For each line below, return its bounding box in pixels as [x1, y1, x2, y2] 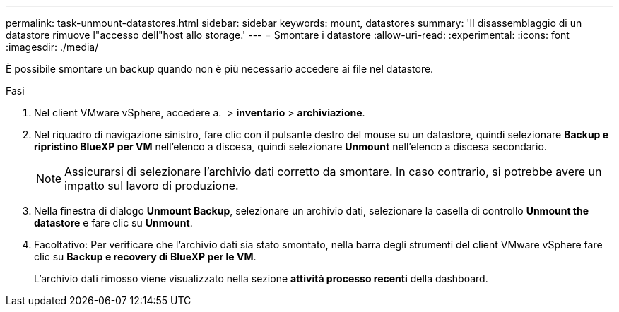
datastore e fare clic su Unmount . [34, 217, 193, 229]
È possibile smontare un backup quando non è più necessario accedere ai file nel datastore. [6, 63, 434, 75]
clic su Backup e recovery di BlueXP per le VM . [34, 251, 257, 263]
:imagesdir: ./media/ [6, 41, 99, 53]
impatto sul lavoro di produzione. [64, 179, 239, 193]
